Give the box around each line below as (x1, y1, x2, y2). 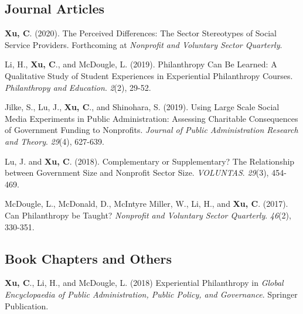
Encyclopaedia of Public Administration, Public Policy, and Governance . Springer (5, 288, 298, 300)
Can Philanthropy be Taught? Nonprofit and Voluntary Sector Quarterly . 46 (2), (5, 209, 291, 221)
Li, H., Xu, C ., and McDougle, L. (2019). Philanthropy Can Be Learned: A (5, 58, 277, 70)
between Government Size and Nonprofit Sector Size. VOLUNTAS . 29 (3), (5, 166, 269, 179)
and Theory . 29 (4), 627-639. (5, 135, 104, 147)
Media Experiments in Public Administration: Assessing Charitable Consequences (5, 112, 298, 124)
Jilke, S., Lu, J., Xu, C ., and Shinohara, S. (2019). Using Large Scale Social (5, 101, 280, 113)
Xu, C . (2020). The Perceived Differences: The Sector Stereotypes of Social (5, 27, 277, 39)
